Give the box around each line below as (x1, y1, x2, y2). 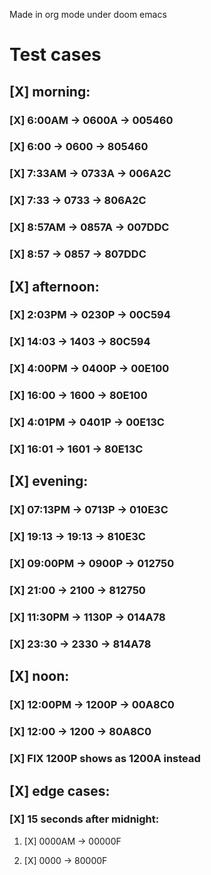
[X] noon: (9, 668, 70, 685)
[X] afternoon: (9, 278, 100, 295)
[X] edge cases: (9, 782, 111, 799)
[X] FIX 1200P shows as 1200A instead (9, 752, 201, 766)
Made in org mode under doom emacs (9, 9, 167, 20)
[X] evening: (9, 473, 89, 490)
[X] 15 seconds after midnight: (9, 812, 160, 826)
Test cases (9, 44, 102, 66)
